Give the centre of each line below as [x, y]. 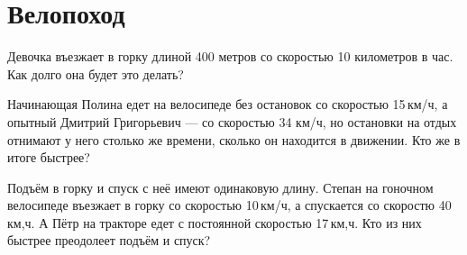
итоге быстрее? [49, 157]
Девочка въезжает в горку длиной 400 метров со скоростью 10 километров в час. [230, 56]
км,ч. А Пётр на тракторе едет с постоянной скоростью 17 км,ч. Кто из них [215, 222]
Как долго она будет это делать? [96, 73]
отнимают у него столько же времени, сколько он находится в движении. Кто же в [234, 139]
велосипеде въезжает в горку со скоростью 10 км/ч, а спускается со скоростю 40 [229, 205]
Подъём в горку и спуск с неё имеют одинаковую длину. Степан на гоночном [220, 187]
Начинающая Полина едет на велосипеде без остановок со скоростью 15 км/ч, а [228, 104]
